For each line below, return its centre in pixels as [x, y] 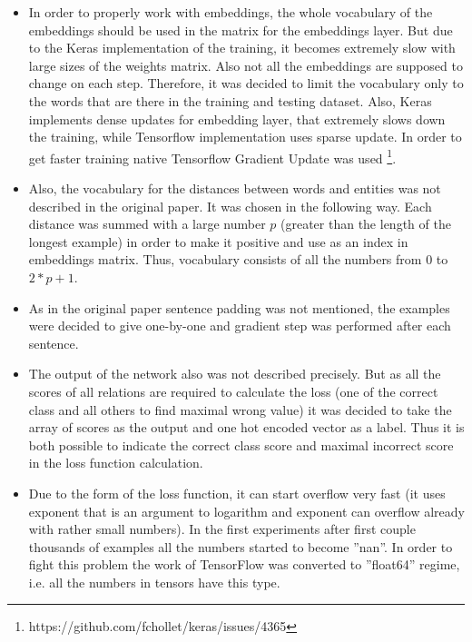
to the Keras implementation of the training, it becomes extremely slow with [242, 48]
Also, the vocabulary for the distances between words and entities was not [235, 188]
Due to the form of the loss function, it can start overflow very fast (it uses [237, 493]
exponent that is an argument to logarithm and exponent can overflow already [246, 511]
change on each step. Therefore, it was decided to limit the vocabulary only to [246, 83]
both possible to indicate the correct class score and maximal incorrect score [241, 444]
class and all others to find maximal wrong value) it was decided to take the [240, 409]
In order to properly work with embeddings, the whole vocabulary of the [231, 12]
